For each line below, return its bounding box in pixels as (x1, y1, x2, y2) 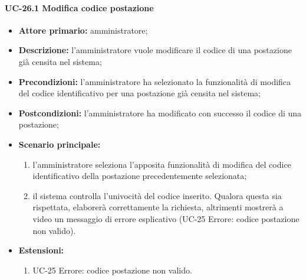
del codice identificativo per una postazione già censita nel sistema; (18, 87, 261, 99)
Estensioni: (18, 244, 64, 256)
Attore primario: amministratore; (18, 24, 148, 36)
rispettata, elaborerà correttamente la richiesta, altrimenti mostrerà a (32, 201, 284, 213)
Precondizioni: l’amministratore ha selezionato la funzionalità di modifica (18, 75, 291, 87)
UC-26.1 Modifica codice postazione (5, 1, 154, 14)
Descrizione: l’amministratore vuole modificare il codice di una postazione (18, 44, 292, 56)
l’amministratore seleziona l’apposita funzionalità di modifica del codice (32, 158, 291, 170)
